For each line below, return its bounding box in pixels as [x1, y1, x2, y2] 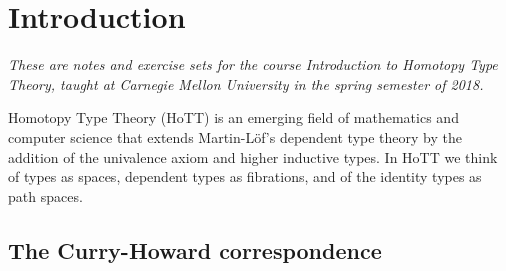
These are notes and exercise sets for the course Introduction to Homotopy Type [8, 54, 498, 75]
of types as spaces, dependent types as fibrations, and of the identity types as [8, 166, 482, 187]
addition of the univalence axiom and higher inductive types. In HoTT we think [8, 146, 498, 167]
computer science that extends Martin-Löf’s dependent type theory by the [8, 126, 462, 147]
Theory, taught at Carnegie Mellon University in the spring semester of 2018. [8, 73, 484, 94]
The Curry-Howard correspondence [8, 234, 382, 265]
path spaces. [8, 185, 83, 206]
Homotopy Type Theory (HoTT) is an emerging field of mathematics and [8, 107, 459, 128]
